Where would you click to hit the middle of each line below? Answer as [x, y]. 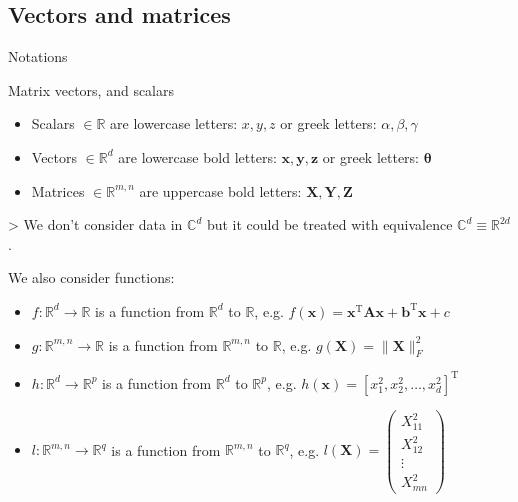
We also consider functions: [91, 277]
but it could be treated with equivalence [329, 224]
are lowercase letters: [174, 123]
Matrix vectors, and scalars [91, 89]
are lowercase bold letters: [197, 156]
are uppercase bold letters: [220, 190]
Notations [38, 56]
